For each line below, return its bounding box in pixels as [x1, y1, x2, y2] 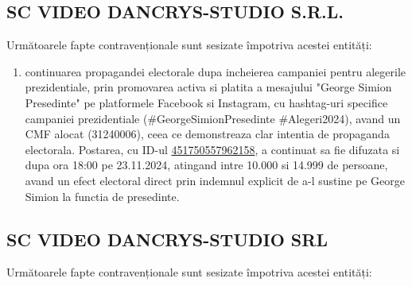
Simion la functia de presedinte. [25, 187, 180, 204]
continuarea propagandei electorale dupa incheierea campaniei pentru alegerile [25, 63, 406, 79]
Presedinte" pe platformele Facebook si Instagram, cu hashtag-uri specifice [25, 94, 388, 110]
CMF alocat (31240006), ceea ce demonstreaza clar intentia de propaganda [25, 126, 390, 142]
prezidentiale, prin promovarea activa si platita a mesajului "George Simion [25, 79, 392, 95]
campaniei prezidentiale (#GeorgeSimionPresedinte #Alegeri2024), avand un [25, 110, 401, 126]
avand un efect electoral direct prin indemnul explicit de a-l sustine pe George [25, 172, 405, 188]
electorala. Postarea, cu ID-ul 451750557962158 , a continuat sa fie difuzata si [25, 141, 400, 157]
